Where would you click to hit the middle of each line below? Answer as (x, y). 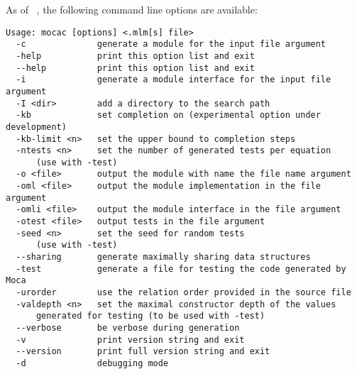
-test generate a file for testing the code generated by (181, 269)
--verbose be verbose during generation (128, 328)
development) (36, 127)
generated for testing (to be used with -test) (150, 316)
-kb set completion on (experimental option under (168, 115)
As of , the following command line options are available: (132, 9)
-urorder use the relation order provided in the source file (183, 293)
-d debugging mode (92, 363)
